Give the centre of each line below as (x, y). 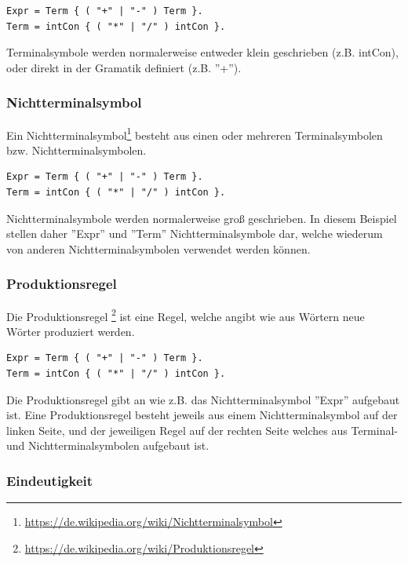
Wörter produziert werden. (71, 331)
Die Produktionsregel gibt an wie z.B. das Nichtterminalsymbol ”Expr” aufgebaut (203, 399)
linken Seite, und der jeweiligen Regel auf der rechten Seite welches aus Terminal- (202, 430)
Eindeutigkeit (50, 480)
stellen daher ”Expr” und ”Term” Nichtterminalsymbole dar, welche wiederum (195, 234)
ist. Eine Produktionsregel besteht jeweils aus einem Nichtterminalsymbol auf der (202, 415)
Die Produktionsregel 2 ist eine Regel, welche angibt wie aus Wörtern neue (186, 315)
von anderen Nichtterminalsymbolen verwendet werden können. (158, 248)
